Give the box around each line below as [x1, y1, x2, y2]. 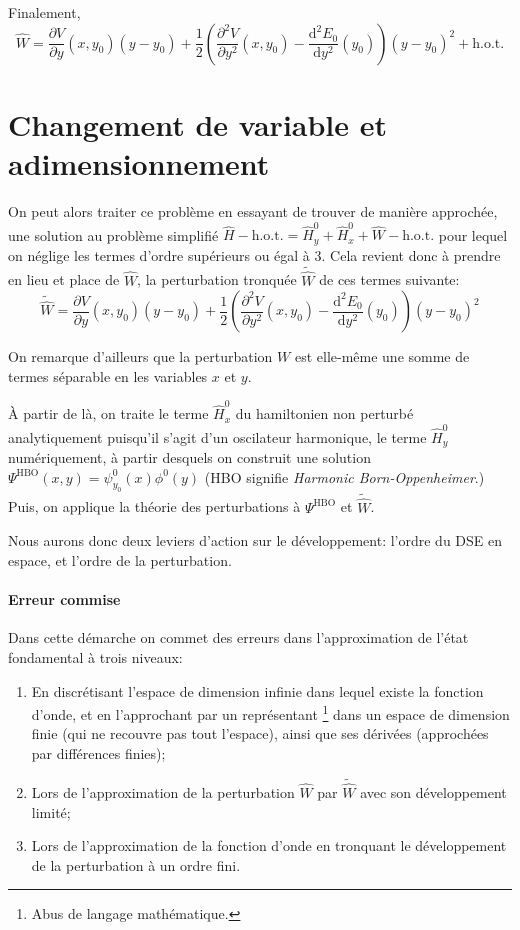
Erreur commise [8, 589, 121, 610]
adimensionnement [8, 142, 270, 183]
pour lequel [438, 224, 508, 245]
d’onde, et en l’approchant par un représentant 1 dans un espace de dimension [31, 701, 510, 724]
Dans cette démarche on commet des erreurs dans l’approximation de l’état [8, 627, 469, 648]
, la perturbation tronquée [137, 269, 297, 290]
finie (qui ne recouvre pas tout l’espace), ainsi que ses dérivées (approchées [31, 723, 489, 744]
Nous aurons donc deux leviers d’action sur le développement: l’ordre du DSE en [8, 530, 503, 551]
